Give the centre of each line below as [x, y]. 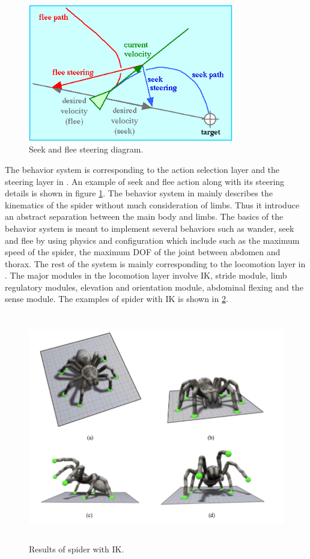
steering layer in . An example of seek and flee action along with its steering [145, 181]
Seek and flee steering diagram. [86, 149]
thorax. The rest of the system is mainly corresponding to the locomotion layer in [155, 263]
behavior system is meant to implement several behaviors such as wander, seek [150, 228]
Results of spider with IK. [77, 548]
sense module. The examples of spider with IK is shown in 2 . [117, 299]
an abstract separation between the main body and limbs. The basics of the [144, 216]
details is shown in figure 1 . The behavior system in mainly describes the [139, 193]
